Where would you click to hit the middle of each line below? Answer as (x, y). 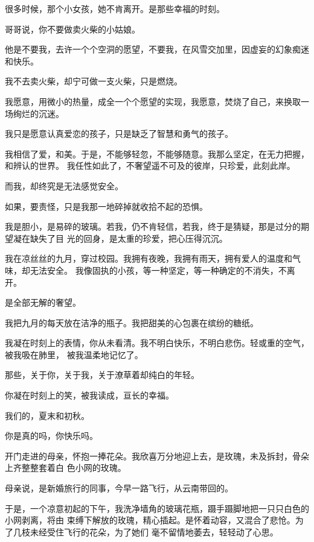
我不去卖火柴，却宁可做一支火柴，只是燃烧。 (94, 81)
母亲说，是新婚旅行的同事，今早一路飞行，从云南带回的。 (119, 488)
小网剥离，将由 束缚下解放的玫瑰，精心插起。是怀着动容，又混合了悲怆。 (150, 520)
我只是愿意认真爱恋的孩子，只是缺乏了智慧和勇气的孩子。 (119, 134)
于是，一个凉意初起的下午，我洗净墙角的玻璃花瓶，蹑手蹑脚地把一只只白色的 (157, 508)
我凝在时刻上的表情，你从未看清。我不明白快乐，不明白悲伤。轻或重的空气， (157, 343)
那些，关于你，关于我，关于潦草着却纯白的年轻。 (102, 375)
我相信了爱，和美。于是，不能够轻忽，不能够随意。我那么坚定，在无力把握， (157, 153)
